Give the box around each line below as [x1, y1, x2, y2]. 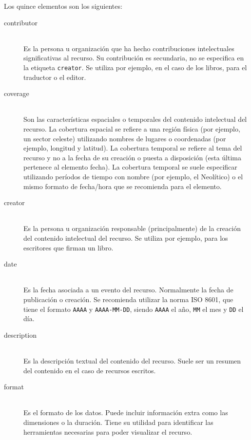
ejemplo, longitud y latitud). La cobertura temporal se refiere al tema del [23, 143, 242, 153]
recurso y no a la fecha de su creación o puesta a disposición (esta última [23, 152, 241, 162]
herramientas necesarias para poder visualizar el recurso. [23, 426, 193, 437]
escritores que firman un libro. [23, 242, 114, 252]
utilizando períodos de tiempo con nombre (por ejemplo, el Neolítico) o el [23, 171, 243, 181]
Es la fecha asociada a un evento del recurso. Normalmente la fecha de [23, 285, 233, 295]
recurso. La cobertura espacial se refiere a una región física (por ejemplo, [23, 124, 240, 134]
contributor [4, 17, 38, 27]
